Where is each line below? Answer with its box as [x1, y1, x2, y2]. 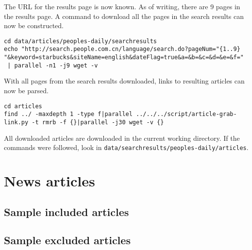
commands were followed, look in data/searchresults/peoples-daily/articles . [4, 142, 249, 152]
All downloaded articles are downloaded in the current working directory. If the [4, 133, 240, 143]
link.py [4, 118, 29, 126]
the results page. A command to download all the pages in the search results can [4, 11, 244, 21]
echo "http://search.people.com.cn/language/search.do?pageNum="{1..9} [4, 46, 240, 53]
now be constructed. [4, 20, 64, 31]
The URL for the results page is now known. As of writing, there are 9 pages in [4, 1, 240, 11]
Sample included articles [4, 204, 129, 219]
